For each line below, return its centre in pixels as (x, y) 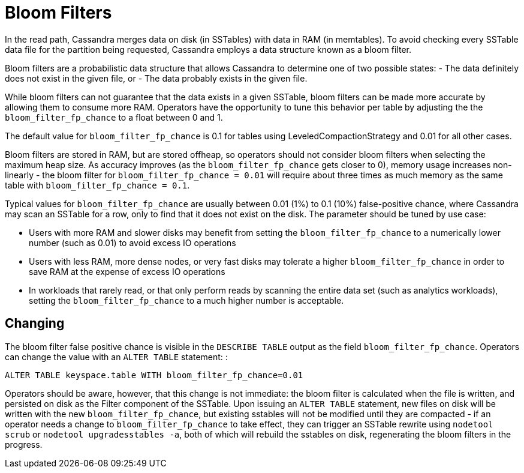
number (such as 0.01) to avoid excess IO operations (132, 243)
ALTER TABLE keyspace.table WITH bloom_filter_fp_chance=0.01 (154, 375)
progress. (24, 444)
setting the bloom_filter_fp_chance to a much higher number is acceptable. (186, 300)
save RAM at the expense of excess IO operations (127, 271)
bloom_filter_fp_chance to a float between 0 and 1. (114, 117)
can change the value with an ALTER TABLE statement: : (116, 357)
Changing (35, 324)
